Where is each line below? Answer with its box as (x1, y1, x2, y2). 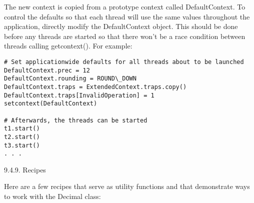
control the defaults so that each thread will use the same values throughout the (4, 11, 250, 21)
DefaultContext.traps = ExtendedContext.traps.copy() (4, 83, 187, 90)
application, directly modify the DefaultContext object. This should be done (4, 21, 238, 31)
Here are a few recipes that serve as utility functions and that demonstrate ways (4, 181, 250, 191)
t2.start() (4, 133, 40, 140)
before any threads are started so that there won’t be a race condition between (4, 30, 245, 41)
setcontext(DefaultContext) (4, 100, 97, 107)
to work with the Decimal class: (4, 191, 101, 201)
